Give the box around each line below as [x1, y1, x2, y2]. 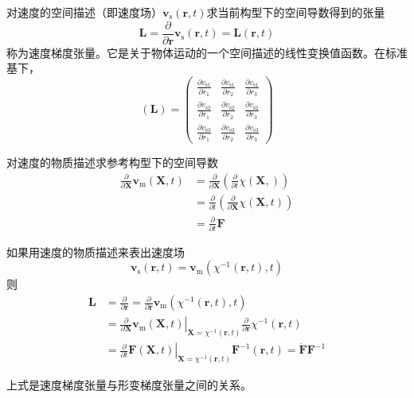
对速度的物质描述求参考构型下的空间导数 [6, 154, 218, 171]
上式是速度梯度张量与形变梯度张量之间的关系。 [6, 377, 252, 393]
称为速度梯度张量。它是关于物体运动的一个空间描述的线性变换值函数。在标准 [6, 44, 408, 60]
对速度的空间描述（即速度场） [6, 4, 162, 20]
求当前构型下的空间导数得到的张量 [206, 4, 385, 20]
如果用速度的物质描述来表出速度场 [6, 243, 185, 260]
